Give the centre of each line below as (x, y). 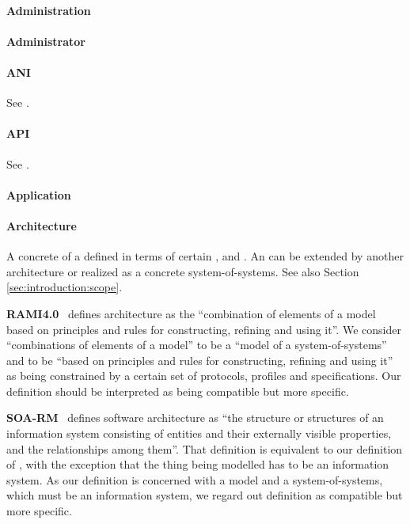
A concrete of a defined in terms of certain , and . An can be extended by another (205, 256)
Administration (49, 10)
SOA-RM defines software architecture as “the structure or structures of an (195, 418)
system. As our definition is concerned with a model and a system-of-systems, (195, 479)
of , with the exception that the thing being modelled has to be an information (198, 464)
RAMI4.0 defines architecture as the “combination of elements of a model (191, 313)
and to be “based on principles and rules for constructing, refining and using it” (200, 360)
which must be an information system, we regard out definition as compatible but (205, 495)
